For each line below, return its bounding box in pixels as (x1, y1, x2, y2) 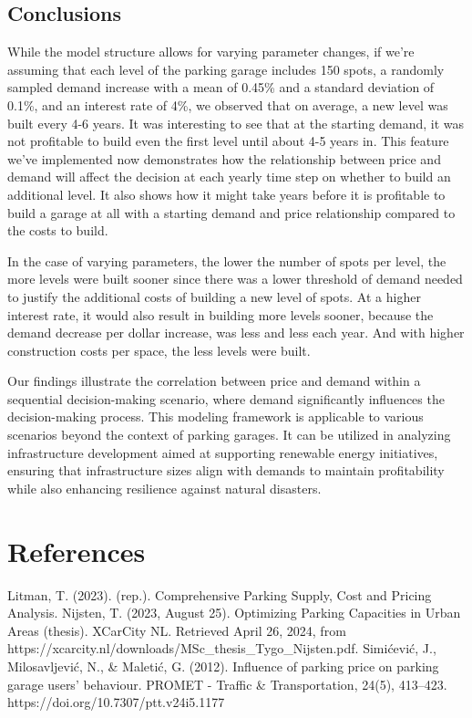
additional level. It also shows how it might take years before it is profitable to (7, 184, 446, 203)
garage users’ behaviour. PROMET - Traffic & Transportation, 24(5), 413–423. (7, 674, 447, 693)
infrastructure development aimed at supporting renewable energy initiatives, (7, 442, 438, 462)
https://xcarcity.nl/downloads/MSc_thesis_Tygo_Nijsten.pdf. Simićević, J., (7, 639, 436, 658)
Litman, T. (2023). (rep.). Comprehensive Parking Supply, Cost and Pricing (7, 585, 432, 604)
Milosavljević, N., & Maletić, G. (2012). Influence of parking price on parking (7, 656, 439, 675)
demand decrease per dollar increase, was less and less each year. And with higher (7, 323, 465, 342)
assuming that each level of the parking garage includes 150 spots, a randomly (7, 59, 445, 78)
